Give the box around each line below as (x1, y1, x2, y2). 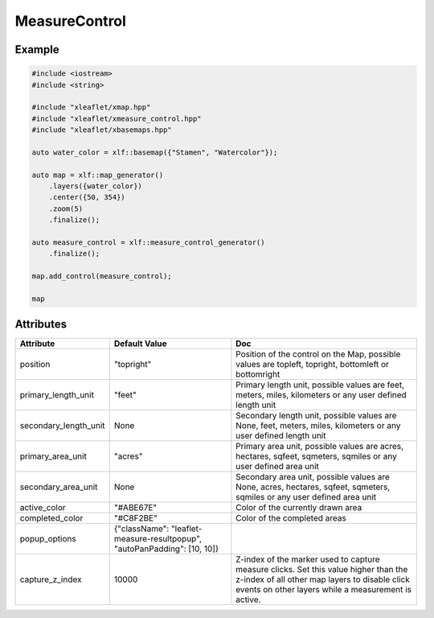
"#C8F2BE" (113, 513, 158, 524)
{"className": (113, 523, 170, 534)
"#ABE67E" (113, 502, 158, 513)
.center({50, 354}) (48, 193, 126, 202)
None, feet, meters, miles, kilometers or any (235, 420, 401, 431)
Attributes (14, 318, 68, 332)
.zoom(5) (48, 204, 84, 213)
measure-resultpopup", (113, 534, 203, 545)
